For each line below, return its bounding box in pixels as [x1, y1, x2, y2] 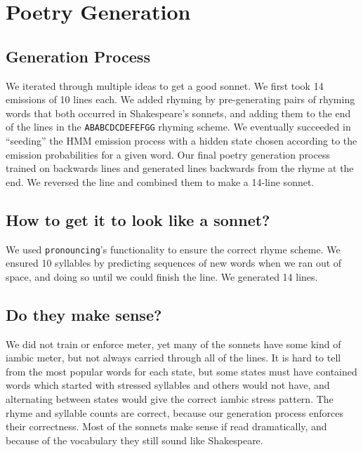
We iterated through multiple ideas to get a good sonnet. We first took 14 [6, 78, 324, 93]
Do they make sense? [6, 303, 162, 325]
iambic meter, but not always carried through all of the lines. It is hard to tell [6, 350, 341, 365]
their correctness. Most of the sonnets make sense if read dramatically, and [6, 419, 327, 434]
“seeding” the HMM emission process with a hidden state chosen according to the [6, 133, 357, 148]
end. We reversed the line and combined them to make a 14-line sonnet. [6, 174, 315, 189]
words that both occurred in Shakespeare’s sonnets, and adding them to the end [6, 105, 351, 120]
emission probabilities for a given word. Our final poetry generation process [6, 147, 330, 161]
